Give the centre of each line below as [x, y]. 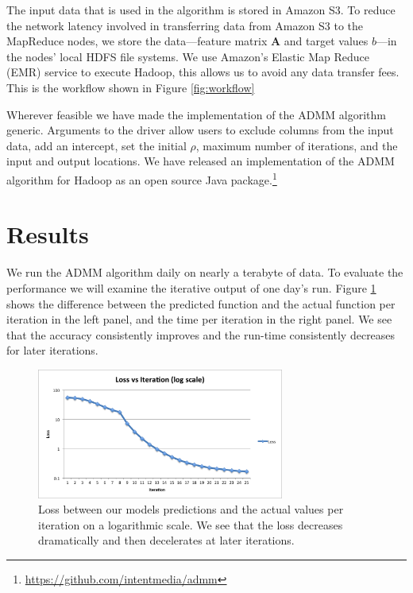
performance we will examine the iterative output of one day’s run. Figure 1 [191, 287]
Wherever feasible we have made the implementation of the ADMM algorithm [196, 114]
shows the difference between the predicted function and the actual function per [201, 303]
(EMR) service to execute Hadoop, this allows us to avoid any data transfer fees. [203, 72]
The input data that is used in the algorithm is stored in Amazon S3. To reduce [201, 10]
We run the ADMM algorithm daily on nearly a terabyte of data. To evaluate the [205, 272]
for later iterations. [52, 350]
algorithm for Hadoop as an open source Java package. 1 [142, 178]
